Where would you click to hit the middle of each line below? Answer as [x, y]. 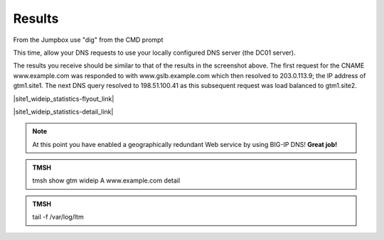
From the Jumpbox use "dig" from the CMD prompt [88, 40]
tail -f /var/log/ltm [58, 217]
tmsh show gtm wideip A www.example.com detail [106, 180]
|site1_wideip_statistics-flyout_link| [64, 99]
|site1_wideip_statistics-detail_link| [63, 111]
